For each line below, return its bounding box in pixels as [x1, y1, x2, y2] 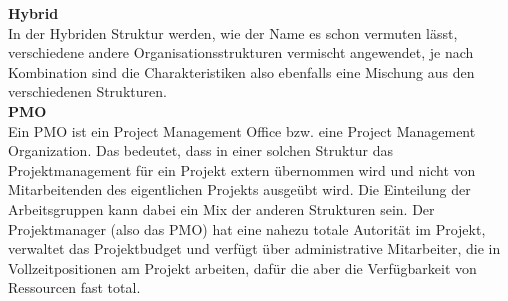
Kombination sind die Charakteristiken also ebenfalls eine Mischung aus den [8, 61, 475, 82]
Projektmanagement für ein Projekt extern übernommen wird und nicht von [8, 159, 476, 180]
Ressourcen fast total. [8, 277, 141, 298]
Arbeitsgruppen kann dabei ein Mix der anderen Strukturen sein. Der [8, 198, 435, 219]
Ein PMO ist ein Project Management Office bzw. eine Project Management [8, 120, 476, 141]
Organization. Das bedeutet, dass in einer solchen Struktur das [8, 140, 393, 161]
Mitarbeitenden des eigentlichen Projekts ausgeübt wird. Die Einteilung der [8, 179, 471, 200]
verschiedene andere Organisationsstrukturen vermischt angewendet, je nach [8, 42, 474, 63]
